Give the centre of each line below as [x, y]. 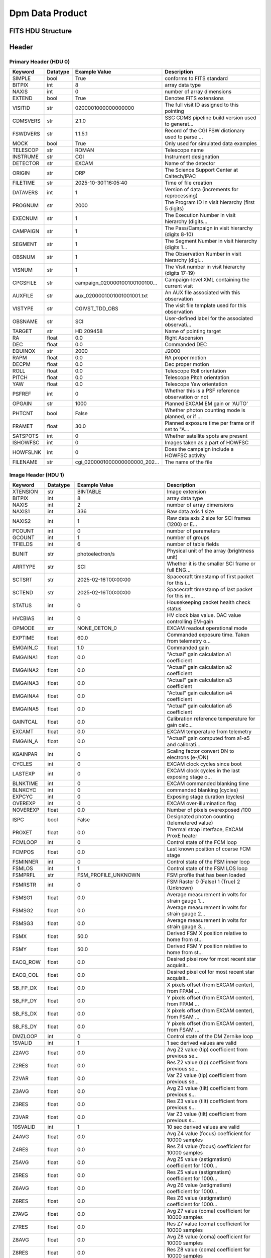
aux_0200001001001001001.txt [111, 296]
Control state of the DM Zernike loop [210, 1037]
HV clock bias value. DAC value [204, 615]
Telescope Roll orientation [195, 371]
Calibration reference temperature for [211, 719]
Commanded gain [188, 648]
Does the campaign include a [199, 449]
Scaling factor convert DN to [200, 751]
